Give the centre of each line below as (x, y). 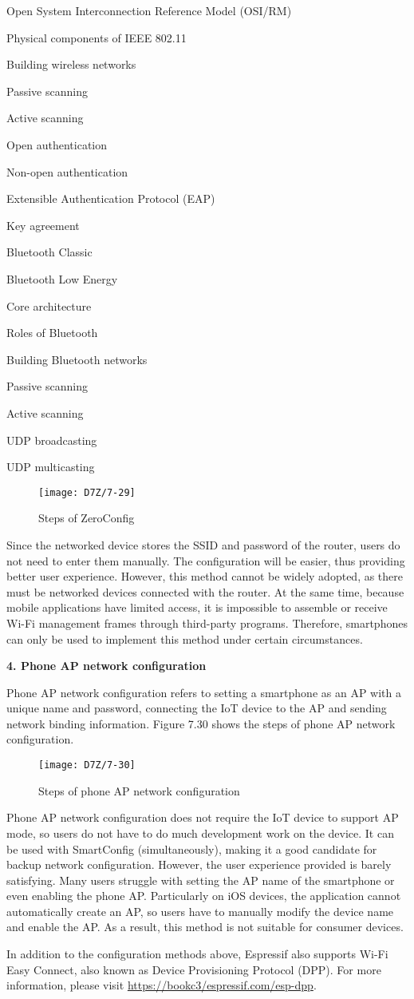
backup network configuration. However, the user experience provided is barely (199, 864)
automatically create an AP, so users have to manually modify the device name (200, 911)
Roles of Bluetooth (52, 333)
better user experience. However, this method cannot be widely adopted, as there (205, 576)
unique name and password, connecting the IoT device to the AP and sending (197, 708)
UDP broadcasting (52, 440)
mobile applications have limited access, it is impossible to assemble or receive (197, 607)
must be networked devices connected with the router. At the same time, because (205, 591)
